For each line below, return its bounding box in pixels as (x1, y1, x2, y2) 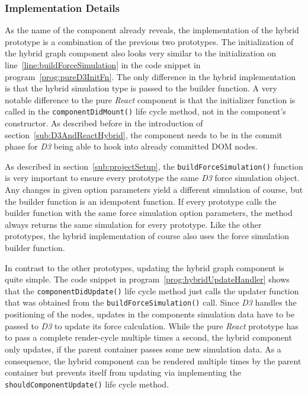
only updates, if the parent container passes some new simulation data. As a (5, 342, 281, 355)
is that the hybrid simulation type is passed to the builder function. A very (5, 82, 277, 94)
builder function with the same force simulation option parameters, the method (5, 206, 293, 219)
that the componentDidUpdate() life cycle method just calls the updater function (5, 284, 299, 297)
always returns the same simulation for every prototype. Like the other (5, 218, 262, 230)
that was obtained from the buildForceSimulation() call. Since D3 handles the (5, 296, 297, 309)
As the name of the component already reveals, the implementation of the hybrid (5, 24, 299, 36)
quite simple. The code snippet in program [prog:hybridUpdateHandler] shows (5, 273, 290, 285)
